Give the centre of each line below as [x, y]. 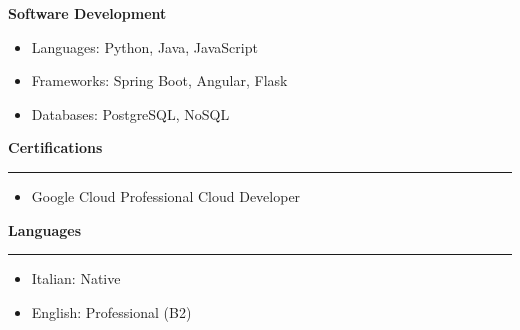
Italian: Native [76, 278]
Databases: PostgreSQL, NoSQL [130, 113]
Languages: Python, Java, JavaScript [144, 46]
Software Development [87, 13]
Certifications [55, 147]
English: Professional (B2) [111, 311]
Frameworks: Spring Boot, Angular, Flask [159, 80]
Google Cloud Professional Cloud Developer [166, 195]
